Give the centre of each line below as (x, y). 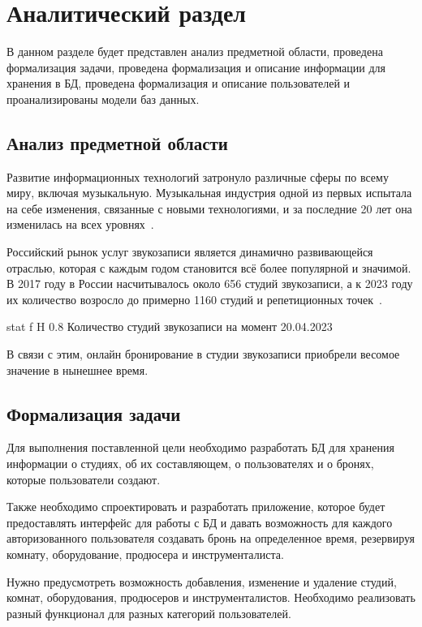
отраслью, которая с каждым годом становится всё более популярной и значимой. (209, 267)
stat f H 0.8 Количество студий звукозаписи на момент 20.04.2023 (170, 326)
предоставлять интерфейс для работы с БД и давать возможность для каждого (200, 522)
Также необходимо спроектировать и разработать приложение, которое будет (196, 507)
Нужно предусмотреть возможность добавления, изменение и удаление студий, (202, 581)
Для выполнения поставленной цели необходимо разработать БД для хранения (200, 447)
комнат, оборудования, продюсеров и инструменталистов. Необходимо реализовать (211, 597)
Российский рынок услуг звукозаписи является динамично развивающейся (190, 252)
